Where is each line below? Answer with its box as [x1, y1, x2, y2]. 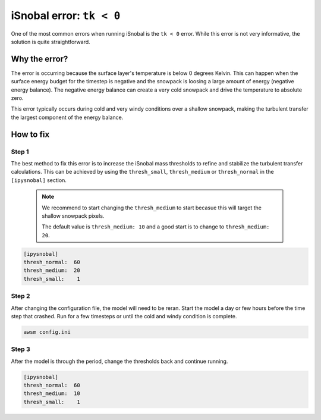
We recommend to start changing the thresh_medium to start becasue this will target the [42, 204, 262, 211]
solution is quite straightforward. [11, 38, 90, 45]
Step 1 [11, 148, 29, 156]
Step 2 [11, 292, 30, 300]
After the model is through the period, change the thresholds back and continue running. [11, 358, 228, 365]
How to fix [11, 129, 50, 139]
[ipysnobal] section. [11, 176, 67, 184]
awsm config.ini [23, 328, 71, 336]
